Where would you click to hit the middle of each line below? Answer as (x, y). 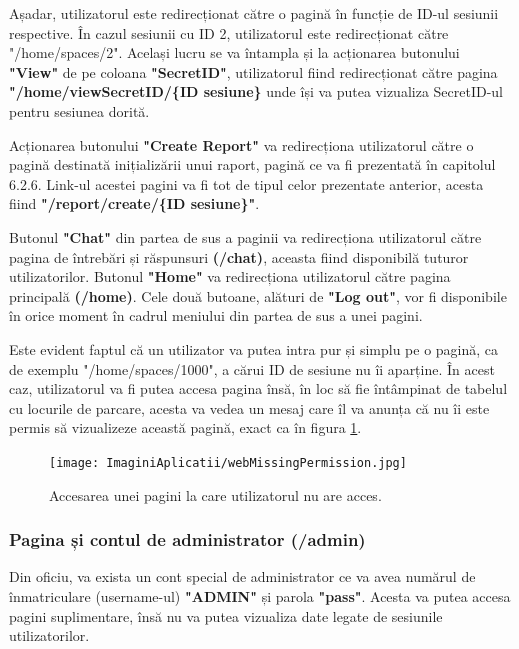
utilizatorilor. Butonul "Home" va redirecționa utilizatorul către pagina (230, 276)
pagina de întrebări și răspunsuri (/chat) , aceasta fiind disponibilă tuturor (239, 256)
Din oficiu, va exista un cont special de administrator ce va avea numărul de (242, 576)
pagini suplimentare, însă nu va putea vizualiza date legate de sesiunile (226, 615)
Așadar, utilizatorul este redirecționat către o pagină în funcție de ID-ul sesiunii (254, 13)
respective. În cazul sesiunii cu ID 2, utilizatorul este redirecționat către (229, 32)
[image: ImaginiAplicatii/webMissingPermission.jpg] (228, 462)
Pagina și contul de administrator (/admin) (187, 539)
